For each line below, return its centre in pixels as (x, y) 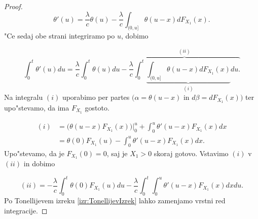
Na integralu (24, 97)
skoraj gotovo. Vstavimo (191, 153)
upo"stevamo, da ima (37, 108)
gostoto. (97, 108)
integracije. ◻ (26, 210)
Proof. (13, 6)
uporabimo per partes (96, 97)
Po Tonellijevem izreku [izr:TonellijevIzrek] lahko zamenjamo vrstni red (115, 200)
